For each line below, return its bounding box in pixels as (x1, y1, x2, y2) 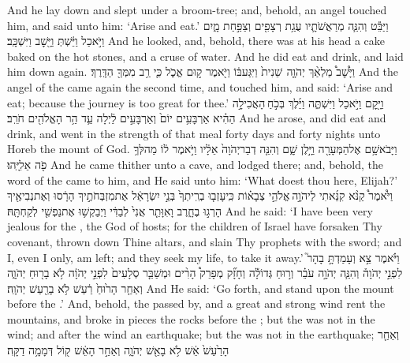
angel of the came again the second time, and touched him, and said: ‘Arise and (7, 78, 393, 95)
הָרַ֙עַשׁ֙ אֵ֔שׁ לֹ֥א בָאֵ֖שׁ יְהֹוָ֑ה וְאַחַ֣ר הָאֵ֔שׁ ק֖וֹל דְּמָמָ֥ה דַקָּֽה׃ (7, 342, 229, 358)
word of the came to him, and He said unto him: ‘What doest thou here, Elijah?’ (7, 171, 398, 188)
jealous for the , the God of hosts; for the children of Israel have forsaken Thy (7, 218, 382, 234)
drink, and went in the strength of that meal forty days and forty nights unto (7, 125, 381, 141)
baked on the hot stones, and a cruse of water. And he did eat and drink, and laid (7, 47, 404, 64)
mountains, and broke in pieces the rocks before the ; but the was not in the (7, 310, 375, 327)
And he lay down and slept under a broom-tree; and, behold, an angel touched (7, 2, 387, 17)
